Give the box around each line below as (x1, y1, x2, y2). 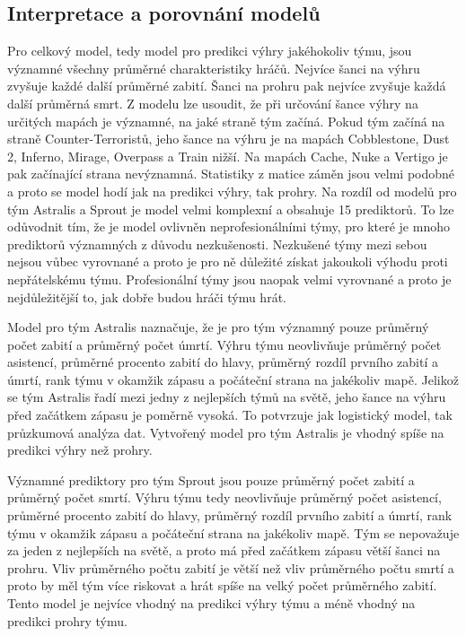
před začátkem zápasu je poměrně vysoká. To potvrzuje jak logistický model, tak (7, 405, 453, 424)
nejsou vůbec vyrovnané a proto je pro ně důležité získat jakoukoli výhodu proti (7, 252, 448, 271)
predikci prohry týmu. (7, 611, 127, 630)
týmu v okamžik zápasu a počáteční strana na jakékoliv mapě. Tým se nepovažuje (7, 523, 460, 542)
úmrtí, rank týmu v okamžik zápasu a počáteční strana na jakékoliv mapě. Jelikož (7, 370, 459, 388)
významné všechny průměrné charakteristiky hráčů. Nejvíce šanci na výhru (7, 58, 420, 77)
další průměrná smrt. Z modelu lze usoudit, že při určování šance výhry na (7, 93, 418, 112)
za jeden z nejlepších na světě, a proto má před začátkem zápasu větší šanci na (7, 541, 441, 560)
